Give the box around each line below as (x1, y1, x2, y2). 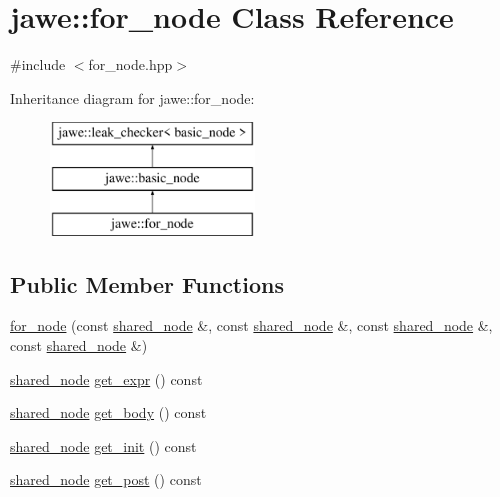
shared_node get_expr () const (10, 368, 203, 389)
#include (10, 54, 66, 75)
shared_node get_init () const (10, 435, 197, 456)
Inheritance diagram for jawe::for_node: (10, 87, 255, 108)
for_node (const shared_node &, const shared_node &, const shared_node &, (10, 315, 493, 336)
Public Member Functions (10, 268, 284, 299)
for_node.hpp (88, 54, 173, 75)
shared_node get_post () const (10, 469, 202, 490)
